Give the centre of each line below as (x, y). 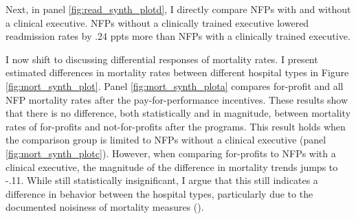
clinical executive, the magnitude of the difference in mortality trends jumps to (172, 166)
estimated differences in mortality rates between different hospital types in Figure (177, 72)
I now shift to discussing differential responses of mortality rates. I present (162, 59)
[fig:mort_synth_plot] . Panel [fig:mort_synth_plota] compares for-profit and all (175, 85)
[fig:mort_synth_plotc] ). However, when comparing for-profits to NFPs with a (171, 153)
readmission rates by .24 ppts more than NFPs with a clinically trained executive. (178, 36)
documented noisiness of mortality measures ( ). (105, 207)
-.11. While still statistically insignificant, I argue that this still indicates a (162, 180)
